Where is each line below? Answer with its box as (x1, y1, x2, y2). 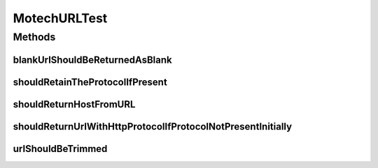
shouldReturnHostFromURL (13, 98, 136, 110)
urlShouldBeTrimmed (13, 143, 108, 155)
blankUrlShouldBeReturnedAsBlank (13, 54, 172, 66)
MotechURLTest (13, 10, 108, 26)
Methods (13, 31, 56, 43)
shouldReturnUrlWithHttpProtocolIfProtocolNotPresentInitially (13, 121, 293, 132)
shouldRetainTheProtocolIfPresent (13, 76, 167, 88)
